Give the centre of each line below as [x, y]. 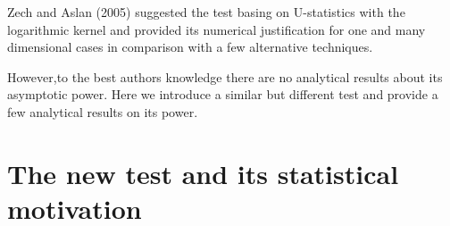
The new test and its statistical [203, 173]
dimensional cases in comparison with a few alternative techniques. [190, 47]
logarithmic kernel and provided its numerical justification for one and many [217, 29]
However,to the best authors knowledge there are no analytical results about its [225, 76]
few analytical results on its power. [103, 111]
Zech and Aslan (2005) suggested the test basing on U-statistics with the [206, 12]
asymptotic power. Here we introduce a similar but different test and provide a [223, 94]
